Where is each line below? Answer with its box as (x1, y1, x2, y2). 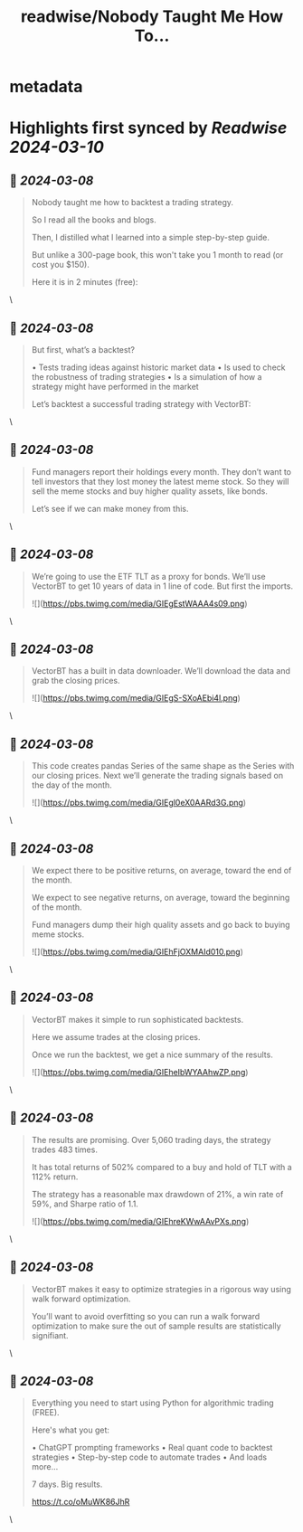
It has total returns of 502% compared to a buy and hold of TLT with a (31, 1161, 292, 1172)
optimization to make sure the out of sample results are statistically (31, 1320, 282, 1331)
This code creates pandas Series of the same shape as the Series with (31, 761, 295, 771)
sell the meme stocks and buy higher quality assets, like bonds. (31, 486, 269, 496)
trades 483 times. (31, 1144, 98, 1155)
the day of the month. (31, 780, 113, 790)
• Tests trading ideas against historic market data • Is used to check (31, 362, 286, 373)
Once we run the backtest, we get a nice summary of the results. (31, 1049, 273, 1060)
